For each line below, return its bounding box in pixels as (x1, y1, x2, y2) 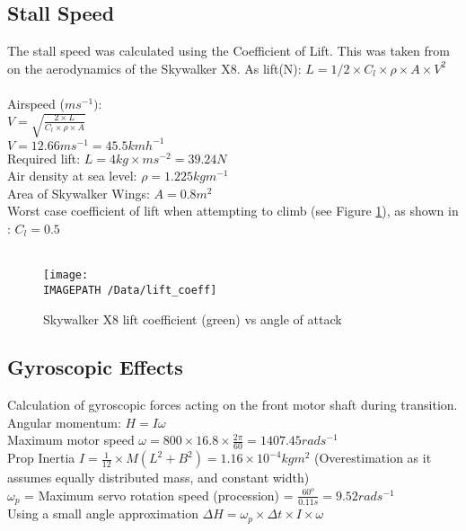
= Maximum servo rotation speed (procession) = (24, 485, 294, 504)
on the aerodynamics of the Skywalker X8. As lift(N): (7, 58, 302, 77)
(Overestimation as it (314, 448, 432, 467)
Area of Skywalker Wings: (7, 183, 150, 202)
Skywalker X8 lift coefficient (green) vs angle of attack (43, 309, 342, 328)
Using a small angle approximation (7, 504, 198, 523)
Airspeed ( (7, 93, 65, 112)
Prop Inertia (7, 448, 75, 467)
